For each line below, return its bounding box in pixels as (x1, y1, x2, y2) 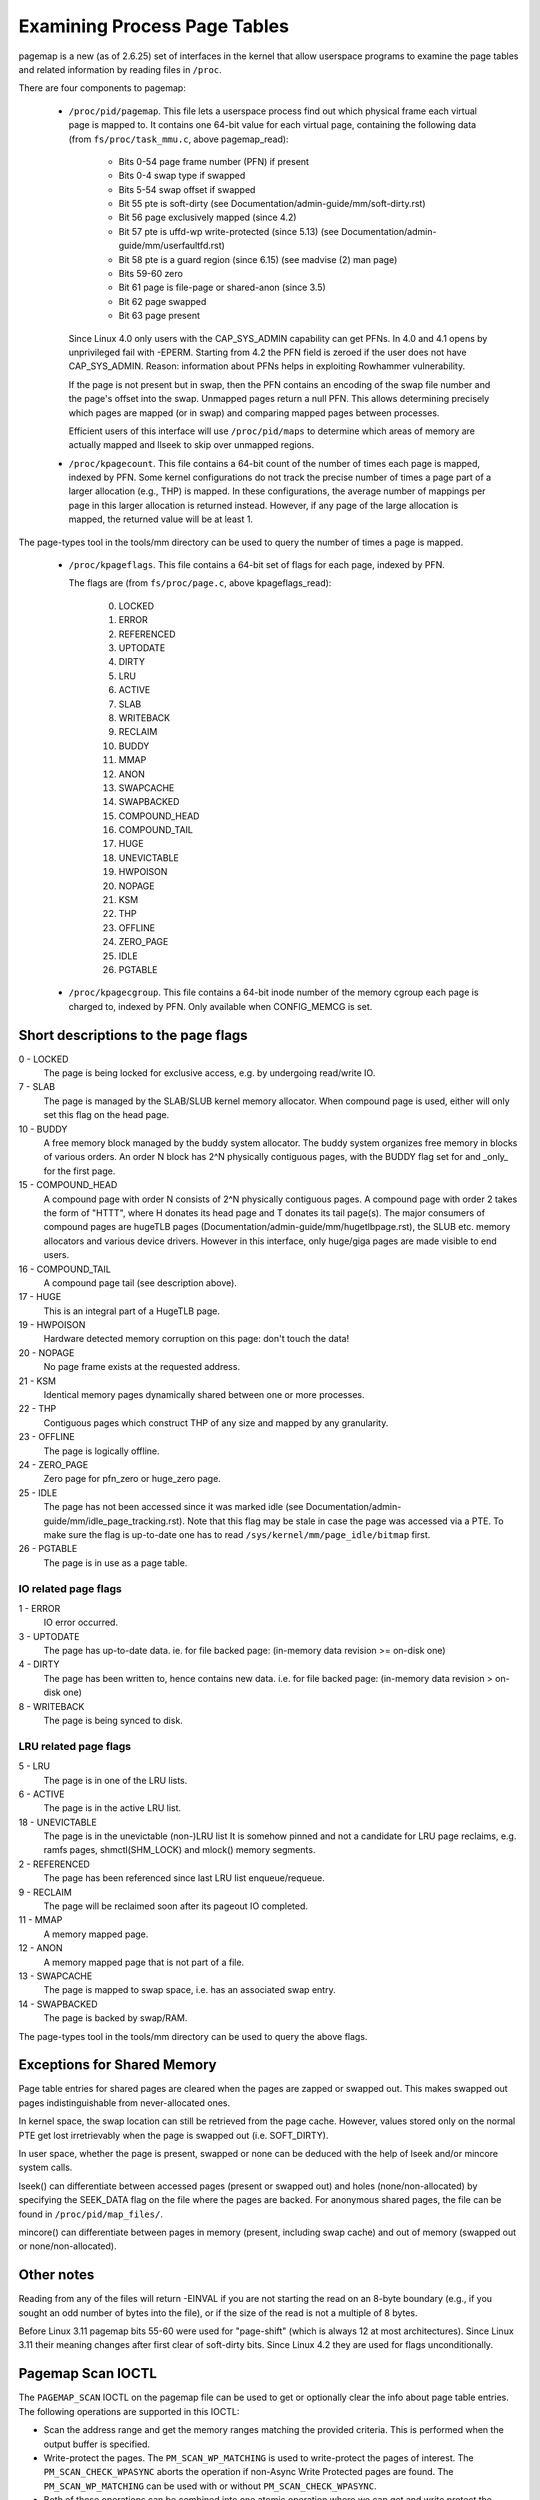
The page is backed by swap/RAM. (43, 2012, 188, 2024)
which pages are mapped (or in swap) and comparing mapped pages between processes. (68, 406, 440, 419)
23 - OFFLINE (18, 1431, 75, 1443)
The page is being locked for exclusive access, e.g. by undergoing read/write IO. (43, 1067, 376, 1079)
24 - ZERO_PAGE (18, 1459, 89, 1470)
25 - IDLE (18, 1486, 58, 1499)
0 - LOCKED (18, 1053, 69, 1065)
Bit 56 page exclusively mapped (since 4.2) (118, 211, 297, 224)
